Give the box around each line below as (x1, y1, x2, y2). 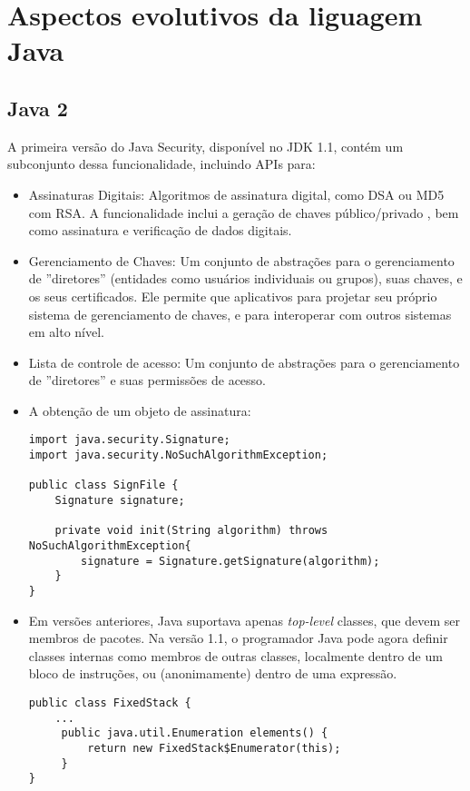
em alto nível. (28, 322, 105, 341)
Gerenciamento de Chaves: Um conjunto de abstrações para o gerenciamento (28, 251, 455, 270)
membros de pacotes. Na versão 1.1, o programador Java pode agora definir (28, 628, 448, 648)
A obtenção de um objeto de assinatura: (28, 400, 251, 420)
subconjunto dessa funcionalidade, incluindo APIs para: (7, 154, 316, 173)
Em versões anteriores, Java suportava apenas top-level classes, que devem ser (28, 610, 460, 629)
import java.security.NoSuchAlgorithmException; (28, 449, 328, 462)
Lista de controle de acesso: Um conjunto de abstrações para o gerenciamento (28, 352, 460, 371)
